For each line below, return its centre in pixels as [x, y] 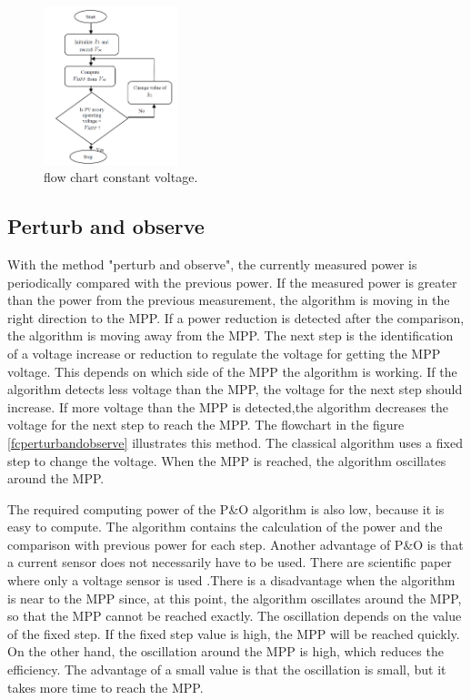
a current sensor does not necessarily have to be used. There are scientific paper [230, 562]
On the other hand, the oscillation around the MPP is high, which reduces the [225, 651]
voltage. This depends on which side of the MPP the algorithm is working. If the [232, 371]
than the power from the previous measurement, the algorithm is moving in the [229, 300]
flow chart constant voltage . [121, 177]
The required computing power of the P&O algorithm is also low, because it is [226, 508]
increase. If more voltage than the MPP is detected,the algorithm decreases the [228, 406]
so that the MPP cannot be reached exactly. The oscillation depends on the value [235, 616]
